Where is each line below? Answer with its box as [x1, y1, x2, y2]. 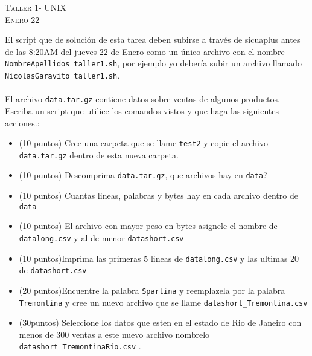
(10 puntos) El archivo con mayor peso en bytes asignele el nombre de [19, 219, 278, 232]
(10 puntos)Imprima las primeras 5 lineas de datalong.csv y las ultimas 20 [19, 251, 299, 264]
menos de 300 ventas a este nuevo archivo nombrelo [19, 328, 210, 340]
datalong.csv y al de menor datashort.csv [19, 231, 184, 244]
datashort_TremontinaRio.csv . [19, 340, 141, 352]
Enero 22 [5, 13, 40, 25]
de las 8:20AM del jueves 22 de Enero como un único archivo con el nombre [5, 45, 285, 57]
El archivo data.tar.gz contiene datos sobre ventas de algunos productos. [5, 92, 280, 105]
